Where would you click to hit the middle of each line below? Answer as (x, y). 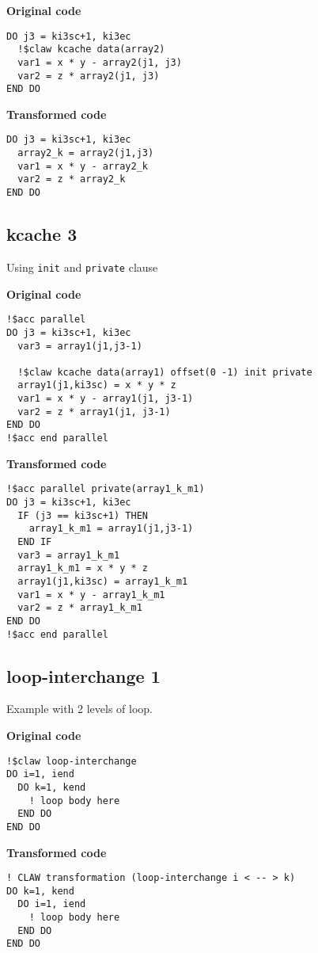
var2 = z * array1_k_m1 (80, 608)
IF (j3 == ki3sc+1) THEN (83, 515)
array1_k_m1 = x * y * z (83, 568)
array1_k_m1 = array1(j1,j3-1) (111, 529)
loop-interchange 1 (83, 675)
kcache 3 (42, 234)
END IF (35, 541)
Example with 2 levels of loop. (79, 709)
